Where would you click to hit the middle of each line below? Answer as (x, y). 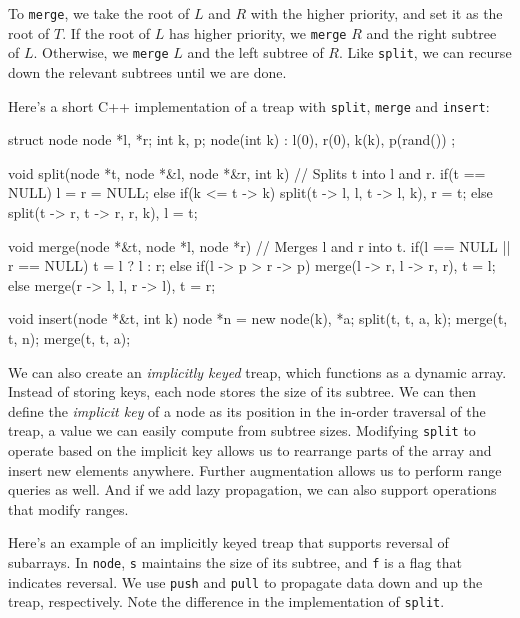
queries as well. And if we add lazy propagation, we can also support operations (252, 489)
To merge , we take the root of (99, 13)
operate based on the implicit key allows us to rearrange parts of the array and (250, 450)
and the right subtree (431, 32)
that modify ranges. (68, 508)
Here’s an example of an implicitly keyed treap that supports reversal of (228, 542)
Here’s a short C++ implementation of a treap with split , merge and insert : (249, 105)
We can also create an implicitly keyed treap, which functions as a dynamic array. (257, 371)
